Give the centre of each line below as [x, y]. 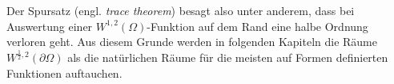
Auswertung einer [50, 26]
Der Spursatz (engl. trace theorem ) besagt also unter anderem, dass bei [181, 10]
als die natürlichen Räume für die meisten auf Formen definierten [228, 57]
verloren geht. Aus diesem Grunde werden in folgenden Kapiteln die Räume [192, 42]
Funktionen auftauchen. [64, 73]
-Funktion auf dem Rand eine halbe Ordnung [257, 26]
